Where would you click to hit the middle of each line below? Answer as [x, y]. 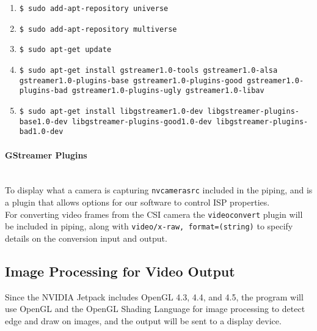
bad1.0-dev [41, 132]
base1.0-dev [43, 121]
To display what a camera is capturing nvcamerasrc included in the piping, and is [159, 190]
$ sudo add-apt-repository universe [94, 9]
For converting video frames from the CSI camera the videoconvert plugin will [154, 214]
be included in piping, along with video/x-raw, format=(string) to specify [149, 226]
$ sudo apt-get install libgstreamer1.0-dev [111, 111]
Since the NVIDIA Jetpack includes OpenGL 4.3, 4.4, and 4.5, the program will [154, 296]
